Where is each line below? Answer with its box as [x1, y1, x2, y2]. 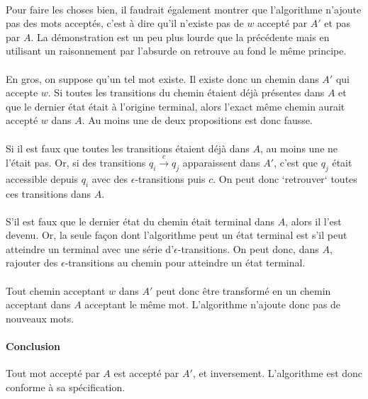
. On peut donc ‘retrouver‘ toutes [213, 171, 357, 186]
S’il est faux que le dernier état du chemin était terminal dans [6, 213, 275, 228]
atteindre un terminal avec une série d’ [6, 241, 174, 256]
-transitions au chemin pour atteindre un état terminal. [65, 255, 306, 270]
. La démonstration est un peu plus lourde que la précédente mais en [30, 29, 330, 44]
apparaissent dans [182, 154, 260, 169]
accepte [6, 85, 38, 100]
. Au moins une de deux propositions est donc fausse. [82, 113, 313, 128]
